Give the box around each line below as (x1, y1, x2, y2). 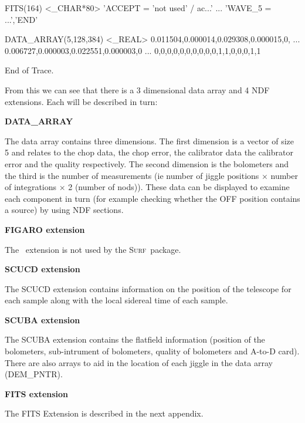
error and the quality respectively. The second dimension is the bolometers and (5, 157, 289, 170)
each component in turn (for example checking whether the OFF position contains (5, 192, 300, 204)
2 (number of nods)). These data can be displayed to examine (68, 181, 290, 193)
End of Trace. (5, 64, 54, 76)
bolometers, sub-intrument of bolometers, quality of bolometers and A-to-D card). (5, 345, 300, 357)
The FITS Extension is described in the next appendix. (5, 407, 204, 419)
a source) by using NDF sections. (5, 204, 124, 216)
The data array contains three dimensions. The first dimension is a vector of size (5, 134, 294, 147)
